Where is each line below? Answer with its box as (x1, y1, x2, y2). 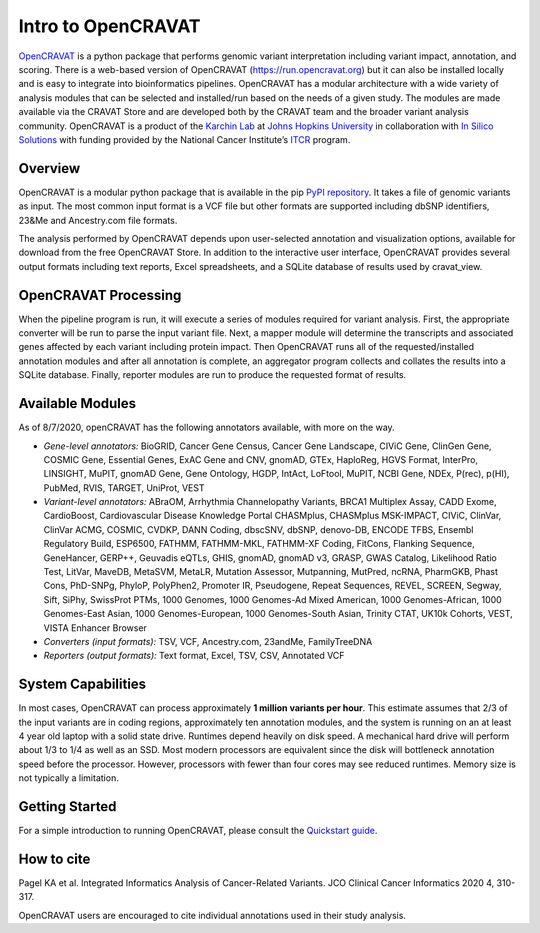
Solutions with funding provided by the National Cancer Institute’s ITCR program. (18, 133, 351, 145)
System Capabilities (18, 676, 147, 693)
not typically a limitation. (18, 772, 119, 784)
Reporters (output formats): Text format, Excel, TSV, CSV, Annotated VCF (43, 650, 345, 662)
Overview (18, 160, 81, 177)
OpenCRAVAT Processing (18, 286, 182, 304)
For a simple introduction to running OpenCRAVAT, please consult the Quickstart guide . (18, 825, 378, 837)
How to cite (18, 850, 91, 867)
